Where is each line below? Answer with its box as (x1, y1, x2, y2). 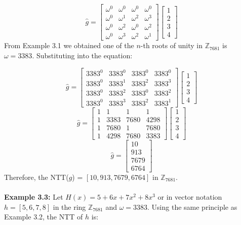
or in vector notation (157, 192, 222, 202)
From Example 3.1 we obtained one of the (4, 40, 134, 51)
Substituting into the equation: (36, 50, 133, 61)
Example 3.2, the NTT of (4, 211, 83, 222)
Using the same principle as (151, 201, 237, 212)
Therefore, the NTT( (4, 172, 69, 182)
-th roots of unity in (140, 40, 203, 51)
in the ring (53, 201, 86, 212)
